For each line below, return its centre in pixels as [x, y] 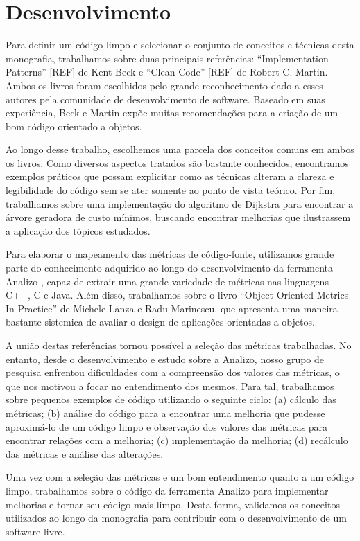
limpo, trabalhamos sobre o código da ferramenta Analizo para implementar [167, 490]
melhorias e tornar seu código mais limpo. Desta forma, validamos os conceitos [173, 504]
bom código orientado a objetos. [74, 126]
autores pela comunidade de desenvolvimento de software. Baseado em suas [165, 99]
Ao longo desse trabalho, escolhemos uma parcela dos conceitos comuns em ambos [180, 149]
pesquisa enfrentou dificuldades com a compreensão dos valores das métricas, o [173, 372]
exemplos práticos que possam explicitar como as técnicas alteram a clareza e [170, 176]
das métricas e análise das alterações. [85, 453]
